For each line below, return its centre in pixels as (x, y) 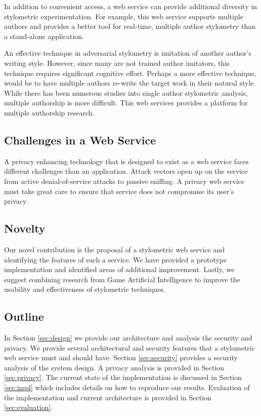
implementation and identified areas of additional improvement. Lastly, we (119, 269)
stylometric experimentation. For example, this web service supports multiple (124, 16)
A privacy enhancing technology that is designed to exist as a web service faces (126, 161)
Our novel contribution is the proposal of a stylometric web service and (115, 249)
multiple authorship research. (49, 112)
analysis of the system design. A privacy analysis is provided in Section (114, 367)
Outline (24, 316)
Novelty (25, 228)
